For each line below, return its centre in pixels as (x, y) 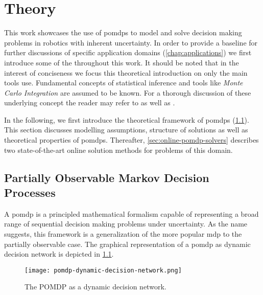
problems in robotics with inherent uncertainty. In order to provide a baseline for (131, 42)
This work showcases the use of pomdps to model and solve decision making (123, 32)
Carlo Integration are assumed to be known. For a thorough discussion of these (128, 92)
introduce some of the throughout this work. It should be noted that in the (122, 62)
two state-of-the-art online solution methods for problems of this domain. (118, 150)
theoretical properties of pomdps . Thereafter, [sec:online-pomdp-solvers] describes (131, 140)
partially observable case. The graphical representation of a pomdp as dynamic (127, 244)
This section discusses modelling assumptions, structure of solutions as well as (126, 130)
